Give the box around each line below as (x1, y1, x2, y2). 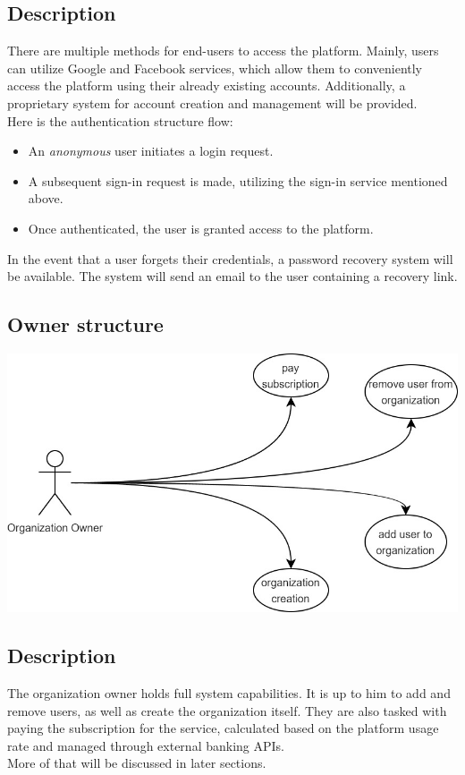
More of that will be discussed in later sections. (7, 754, 266, 772)
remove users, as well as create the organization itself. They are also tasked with (7, 701, 447, 720)
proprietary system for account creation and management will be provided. (7, 93, 418, 112)
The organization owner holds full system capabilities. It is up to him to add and (7, 683, 451, 702)
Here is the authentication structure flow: (7, 111, 233, 130)
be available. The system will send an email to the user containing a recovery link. (7, 267, 458, 285)
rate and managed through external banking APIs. (7, 736, 284, 754)
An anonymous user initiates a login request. (28, 141, 274, 160)
